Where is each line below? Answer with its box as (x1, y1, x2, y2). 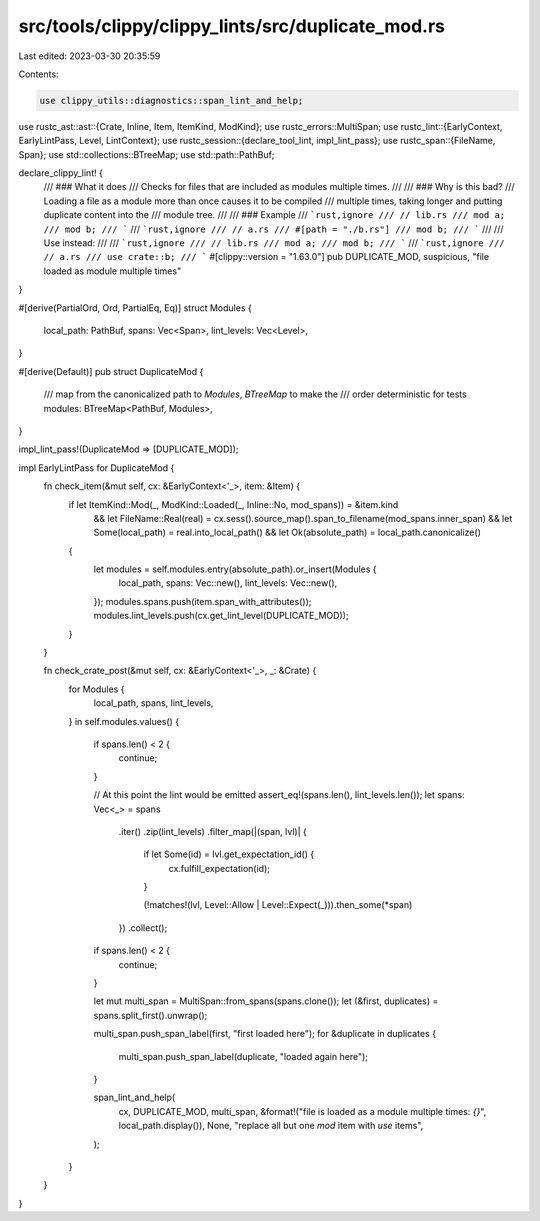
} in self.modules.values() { (68, 715, 180, 727)
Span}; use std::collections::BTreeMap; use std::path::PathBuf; (18, 148, 275, 160)
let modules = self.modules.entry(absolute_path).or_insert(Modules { (93, 563, 377, 575)
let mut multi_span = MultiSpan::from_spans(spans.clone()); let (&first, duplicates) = (93, 995, 439, 1007)
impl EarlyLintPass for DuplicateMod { (18, 461, 175, 474)
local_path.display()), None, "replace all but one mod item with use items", (118, 1120, 424, 1132)
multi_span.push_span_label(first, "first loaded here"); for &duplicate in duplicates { (93, 1028, 437, 1040)
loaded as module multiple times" (43, 265, 182, 277)
